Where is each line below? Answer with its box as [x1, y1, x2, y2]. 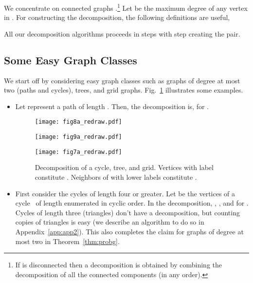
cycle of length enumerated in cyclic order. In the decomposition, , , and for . [15, 198, 249, 208]
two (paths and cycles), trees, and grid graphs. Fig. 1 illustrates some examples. [4, 85, 243, 95]
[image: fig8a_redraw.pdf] [35, 118, 122, 126]
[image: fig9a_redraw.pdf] [35, 133, 122, 141]
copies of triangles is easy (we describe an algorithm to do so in [15, 217, 204, 227]
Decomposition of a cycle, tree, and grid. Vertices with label [35, 162, 214, 172]
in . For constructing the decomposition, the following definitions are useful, [4, 12, 230, 22]
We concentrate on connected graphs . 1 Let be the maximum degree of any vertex [4, 1, 248, 13]
